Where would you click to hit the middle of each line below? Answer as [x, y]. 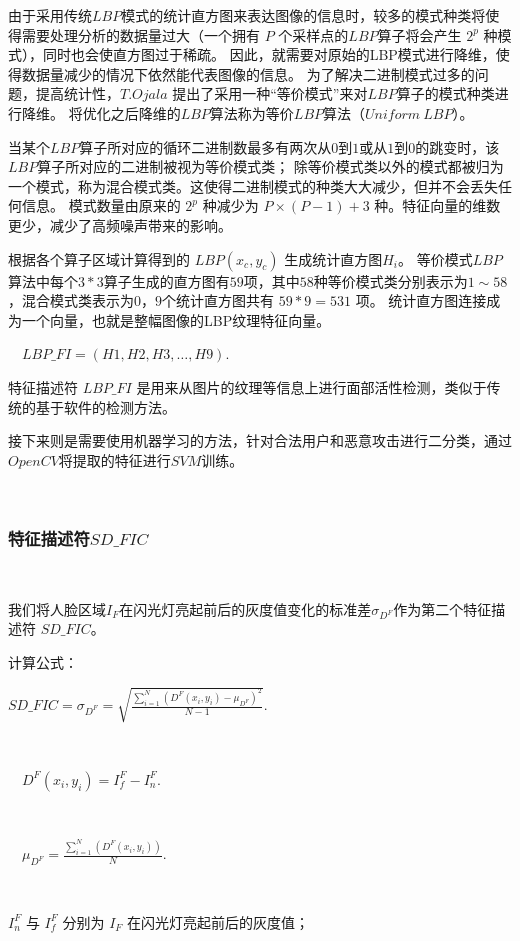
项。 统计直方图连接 [421, 300]
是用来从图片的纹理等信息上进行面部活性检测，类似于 [311, 386]
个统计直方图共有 [218, 300]
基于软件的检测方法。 [105, 406]
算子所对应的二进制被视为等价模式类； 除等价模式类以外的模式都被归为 [270, 166]
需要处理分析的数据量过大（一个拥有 [140, 34]
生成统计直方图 [333, 258]
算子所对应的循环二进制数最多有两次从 [205, 146]
